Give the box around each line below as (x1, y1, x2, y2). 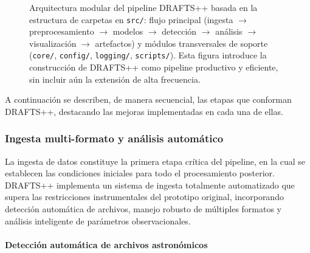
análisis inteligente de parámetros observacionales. (5, 214, 191, 227)
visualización (29, 36, 77, 49)
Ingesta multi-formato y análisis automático (5, 131, 224, 146)
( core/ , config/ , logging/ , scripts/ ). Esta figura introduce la (29, 49, 267, 61)
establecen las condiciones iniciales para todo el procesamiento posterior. (5, 167, 275, 179)
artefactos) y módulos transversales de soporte (95, 36, 268, 49)
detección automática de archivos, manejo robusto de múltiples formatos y (5, 203, 282, 215)
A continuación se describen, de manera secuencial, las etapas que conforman (5, 93, 292, 106)
